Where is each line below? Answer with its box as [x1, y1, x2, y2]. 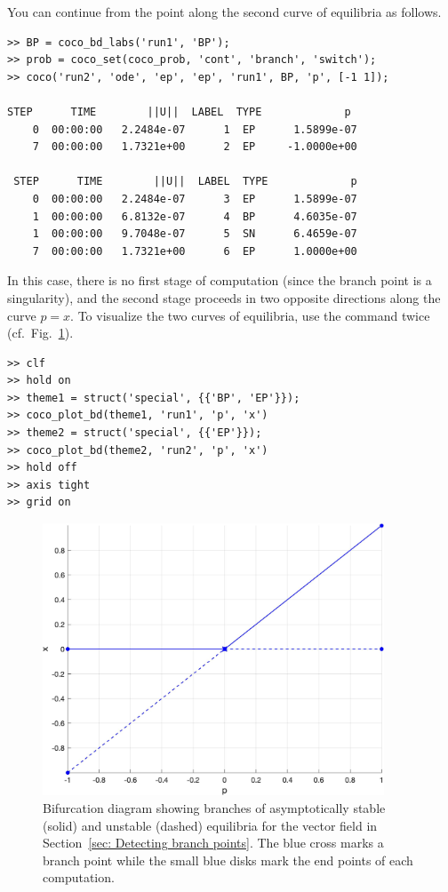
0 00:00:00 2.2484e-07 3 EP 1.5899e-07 [32, 192, 357, 205]
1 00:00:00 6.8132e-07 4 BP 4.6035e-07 [32, 210, 357, 223]
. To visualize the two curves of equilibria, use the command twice [70, 306, 430, 324]
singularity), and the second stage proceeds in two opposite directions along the [7, 288, 441, 307]
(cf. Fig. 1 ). [7, 323, 74, 342]
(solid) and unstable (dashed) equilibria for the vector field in [43, 816, 378, 834]
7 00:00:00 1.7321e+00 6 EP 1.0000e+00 [32, 244, 357, 258]
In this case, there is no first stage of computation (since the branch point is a [7, 271, 432, 290]
